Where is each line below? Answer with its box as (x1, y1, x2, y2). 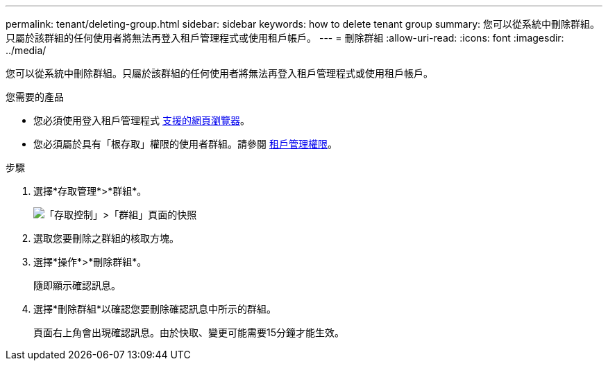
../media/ (6, 44, 47, 56)
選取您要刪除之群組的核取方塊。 (33, 232, 179, 244)
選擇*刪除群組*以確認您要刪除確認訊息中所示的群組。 (33, 303, 277, 315)
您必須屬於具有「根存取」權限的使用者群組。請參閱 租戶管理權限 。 (33, 138, 337, 150)
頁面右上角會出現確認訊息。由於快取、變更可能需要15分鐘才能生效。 (33, 326, 344, 338)
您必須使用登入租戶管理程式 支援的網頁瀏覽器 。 (33, 114, 250, 126)
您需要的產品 (6, 91, 64, 103)
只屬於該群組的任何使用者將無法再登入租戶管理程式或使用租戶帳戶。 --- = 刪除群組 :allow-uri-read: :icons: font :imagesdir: (6, 32, 564, 44)
